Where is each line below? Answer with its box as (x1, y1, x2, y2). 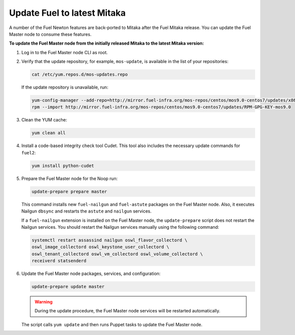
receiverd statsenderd (31, 258, 87, 264)
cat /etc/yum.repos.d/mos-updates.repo (31, 72, 128, 77)
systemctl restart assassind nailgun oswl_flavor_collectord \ (31, 237, 188, 243)
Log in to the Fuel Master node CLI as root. (21, 49, 108, 55)
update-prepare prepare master (31, 188, 108, 194)
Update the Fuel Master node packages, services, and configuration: (21, 271, 161, 276)
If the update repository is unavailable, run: (21, 84, 108, 91)
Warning (34, 299, 53, 305)
